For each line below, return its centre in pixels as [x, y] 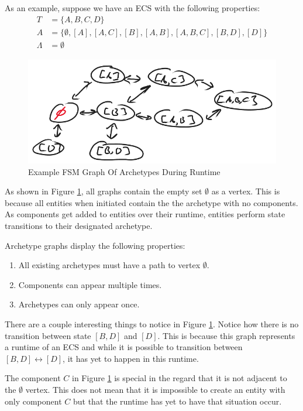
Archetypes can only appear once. [79, 304]
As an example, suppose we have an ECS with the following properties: [132, 8]
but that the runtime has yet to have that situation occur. [177, 401]
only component [33, 401]
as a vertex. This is [246, 191]
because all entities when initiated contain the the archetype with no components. [151, 202]
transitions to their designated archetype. [79, 225]
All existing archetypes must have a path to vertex [109, 265]
